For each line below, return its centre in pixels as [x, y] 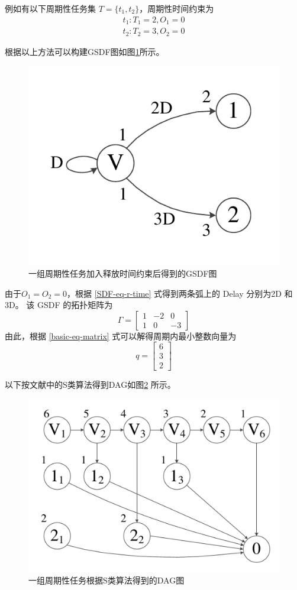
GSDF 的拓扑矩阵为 [75, 305]
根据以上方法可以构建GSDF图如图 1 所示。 [85, 51]
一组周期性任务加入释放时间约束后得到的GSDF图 [123, 273]
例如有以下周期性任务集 [50, 8]
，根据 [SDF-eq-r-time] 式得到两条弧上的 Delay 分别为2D [174, 293]
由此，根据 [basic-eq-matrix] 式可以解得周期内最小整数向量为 [121, 335]
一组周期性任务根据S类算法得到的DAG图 [106, 580]
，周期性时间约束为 [177, 8]
